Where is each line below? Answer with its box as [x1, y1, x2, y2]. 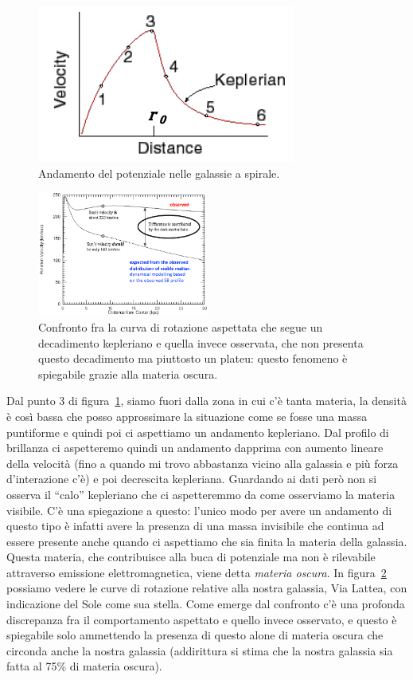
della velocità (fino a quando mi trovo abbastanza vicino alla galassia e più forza [6, 454, 399, 471]
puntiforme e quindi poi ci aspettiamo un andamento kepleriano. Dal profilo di [6, 423, 389, 440]
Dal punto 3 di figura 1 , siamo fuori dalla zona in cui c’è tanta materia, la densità [6, 392, 407, 409]
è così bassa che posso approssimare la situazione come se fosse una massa [6, 407, 368, 424]
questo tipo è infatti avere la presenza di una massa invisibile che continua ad [6, 517, 384, 534]
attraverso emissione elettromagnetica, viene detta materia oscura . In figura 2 [6, 564, 387, 580]
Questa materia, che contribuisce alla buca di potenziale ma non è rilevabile [6, 548, 376, 565]
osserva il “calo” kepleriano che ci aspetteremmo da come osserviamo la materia [6, 485, 395, 502]
